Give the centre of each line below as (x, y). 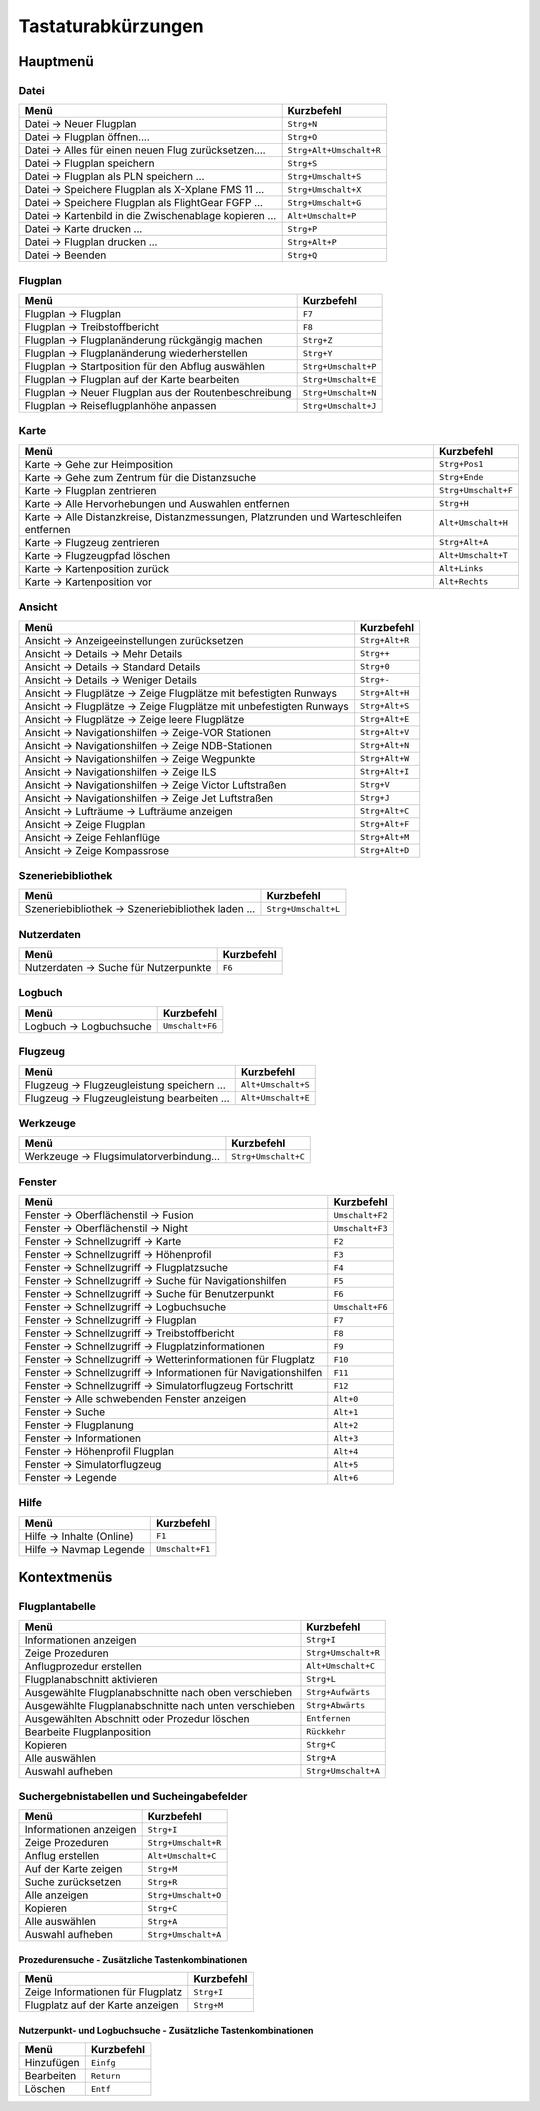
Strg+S (302, 163)
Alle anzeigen (56, 1895)
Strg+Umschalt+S (324, 176)
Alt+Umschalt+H (473, 523)
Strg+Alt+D (385, 850)
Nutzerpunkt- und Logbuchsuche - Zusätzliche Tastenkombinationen (166, 2030)
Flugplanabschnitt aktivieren (91, 1679)
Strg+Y (317, 353)
